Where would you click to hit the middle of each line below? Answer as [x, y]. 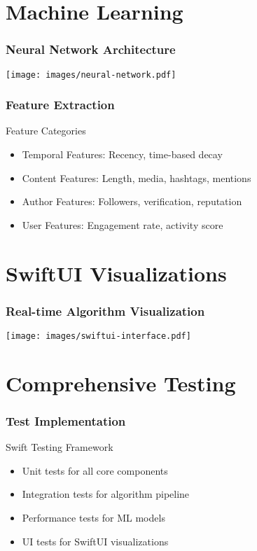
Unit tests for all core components [95, 470]
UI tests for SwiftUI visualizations [95, 541]
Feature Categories [46, 131]
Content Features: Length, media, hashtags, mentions [137, 177]
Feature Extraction [60, 105]
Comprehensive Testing [121, 383]
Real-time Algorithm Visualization [105, 311]
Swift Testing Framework [60, 447]
